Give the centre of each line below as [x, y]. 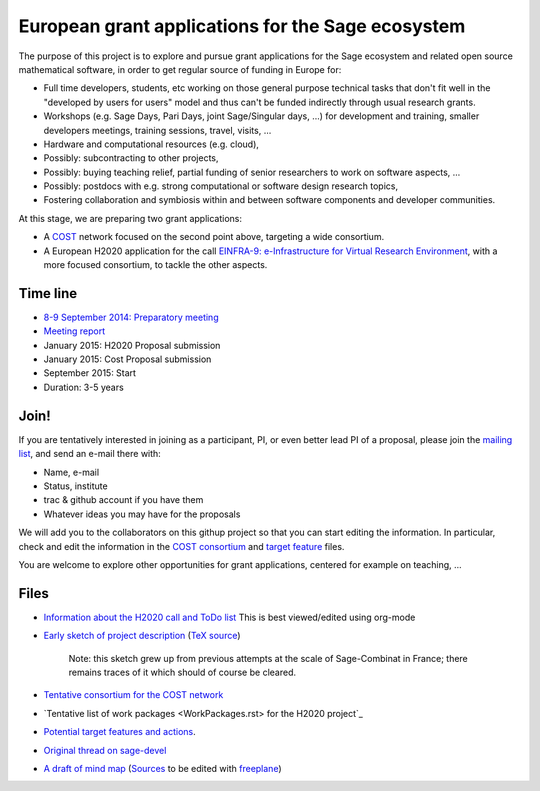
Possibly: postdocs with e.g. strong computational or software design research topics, [221, 186]
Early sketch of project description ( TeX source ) [142, 636]
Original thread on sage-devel [105, 750]
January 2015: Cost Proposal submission [127, 359]
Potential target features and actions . [120, 732]
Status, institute [76, 486]
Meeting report [74, 331]
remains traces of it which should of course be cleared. [182, 672]
